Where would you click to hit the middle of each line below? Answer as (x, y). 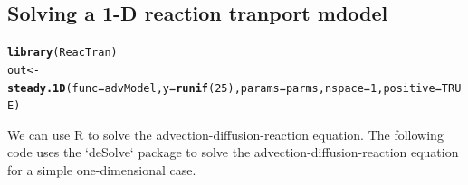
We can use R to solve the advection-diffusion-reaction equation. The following (225, 134)
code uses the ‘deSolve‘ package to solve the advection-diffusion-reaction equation (233, 152)
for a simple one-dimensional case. (102, 170)
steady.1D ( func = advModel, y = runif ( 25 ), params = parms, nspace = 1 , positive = (224, 88)
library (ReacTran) (62, 53)
